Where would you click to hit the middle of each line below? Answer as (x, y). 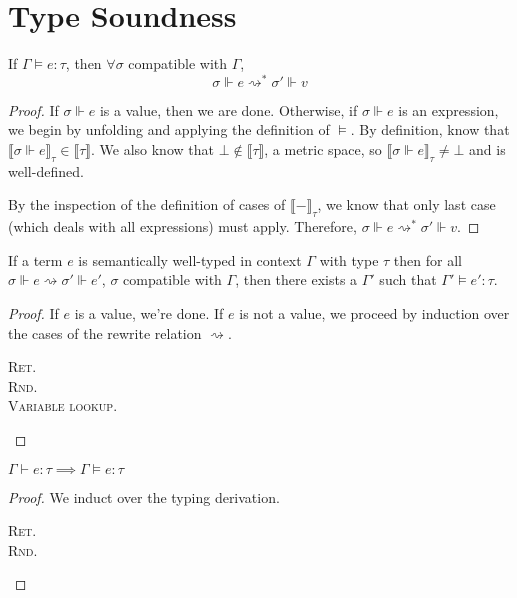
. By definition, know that (430, 129)
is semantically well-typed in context (190, 259)
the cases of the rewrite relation (105, 332)
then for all (427, 259)
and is (487, 148)
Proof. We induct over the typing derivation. (144, 496)
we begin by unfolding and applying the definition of (169, 129)
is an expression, (448, 109)
